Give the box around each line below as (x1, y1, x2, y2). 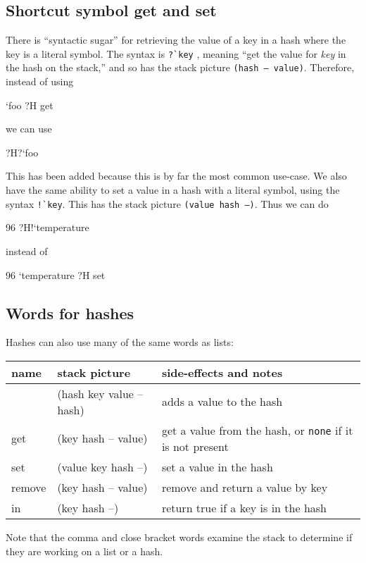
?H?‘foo (6, 144, 39, 159)
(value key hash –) (57, 458, 148, 475)
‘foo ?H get (6, 97, 53, 112)
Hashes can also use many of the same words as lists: (6, 335, 234, 349)
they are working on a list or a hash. (6, 543, 163, 558)
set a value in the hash (161, 458, 273, 475)
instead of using (6, 74, 74, 89)
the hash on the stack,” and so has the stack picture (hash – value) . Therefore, (6, 60, 355, 75)
